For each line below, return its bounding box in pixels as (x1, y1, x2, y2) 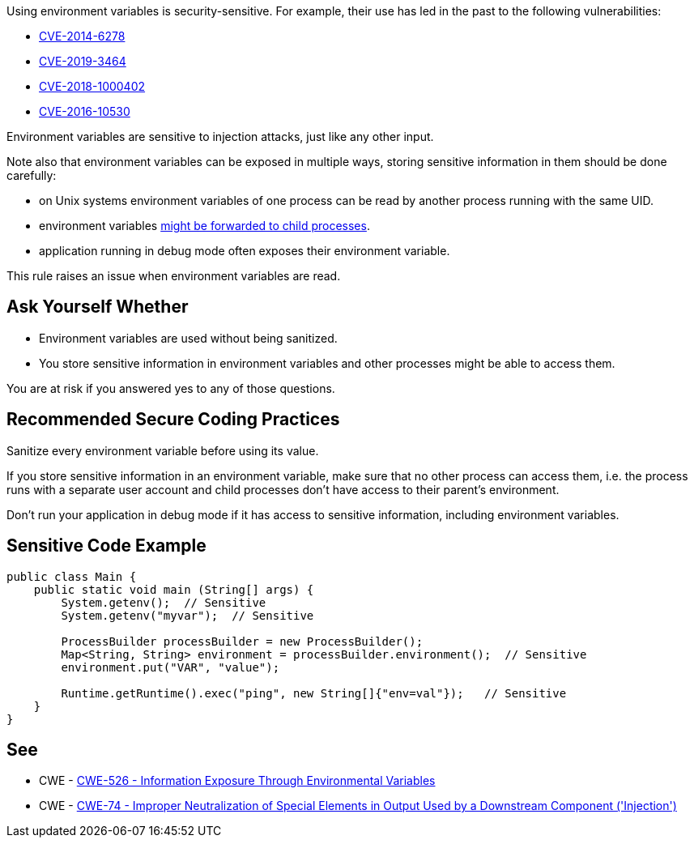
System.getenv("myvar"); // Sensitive (61, 608, 314, 622)
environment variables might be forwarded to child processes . (39, 219, 370, 232)
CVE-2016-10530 (39, 104, 130, 118)
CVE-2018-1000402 (39, 79, 146, 93)
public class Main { (6, 569, 137, 583)
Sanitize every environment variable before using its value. (6, 443, 319, 458)
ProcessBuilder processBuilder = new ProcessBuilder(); (61, 634, 424, 648)
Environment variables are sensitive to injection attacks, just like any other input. (6, 130, 434, 143)
